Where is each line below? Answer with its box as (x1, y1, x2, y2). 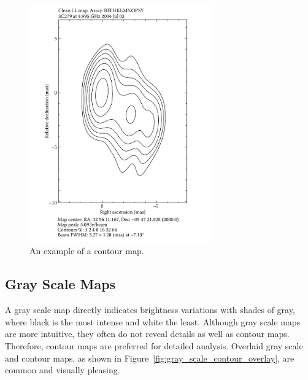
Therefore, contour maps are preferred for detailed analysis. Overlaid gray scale (5, 339, 303, 352)
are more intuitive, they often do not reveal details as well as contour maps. (5, 327, 290, 340)
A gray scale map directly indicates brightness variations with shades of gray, (5, 303, 295, 316)
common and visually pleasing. (5, 363, 120, 376)
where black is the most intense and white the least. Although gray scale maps (5, 315, 301, 328)
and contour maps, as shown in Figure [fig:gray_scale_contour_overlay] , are (5, 351, 295, 364)
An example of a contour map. (29, 244, 144, 257)
